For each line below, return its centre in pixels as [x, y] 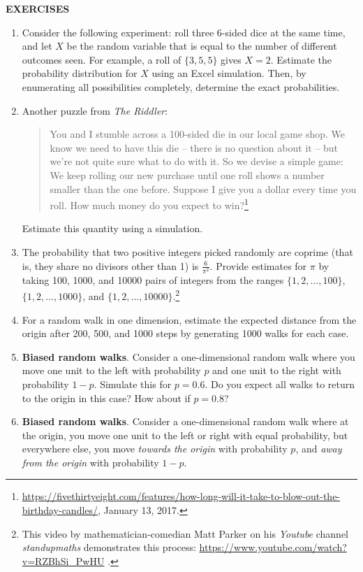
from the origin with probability [90, 462]
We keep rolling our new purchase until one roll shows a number [187, 174]
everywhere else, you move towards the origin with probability [155, 449]
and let [37, 46]
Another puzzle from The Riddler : [95, 110]
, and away [319, 449]
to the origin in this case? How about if [106, 398]
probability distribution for [80, 73]
